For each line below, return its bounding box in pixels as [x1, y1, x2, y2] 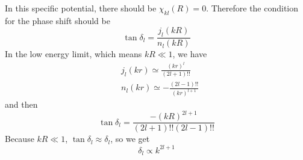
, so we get [110, 132, 150, 145]
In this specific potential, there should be [5, 2, 157, 14]
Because [5, 132, 34, 145]
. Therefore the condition [206, 2, 299, 14]
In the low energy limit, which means [5, 48, 142, 60]
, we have [172, 48, 207, 60]
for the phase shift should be [5, 14, 110, 26]
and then [5, 98, 38, 111]
